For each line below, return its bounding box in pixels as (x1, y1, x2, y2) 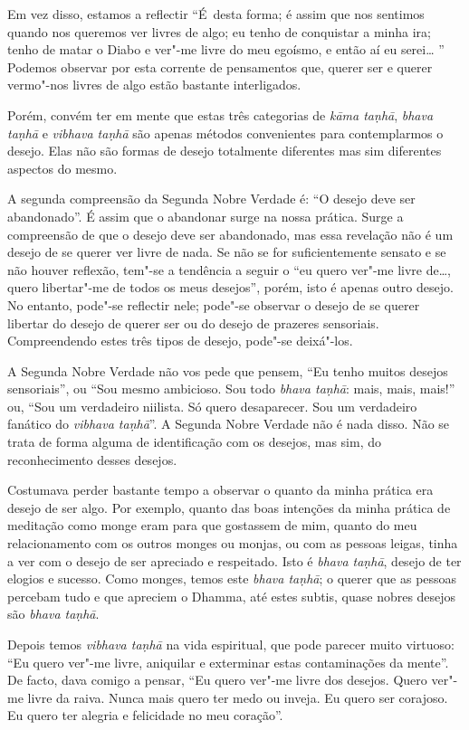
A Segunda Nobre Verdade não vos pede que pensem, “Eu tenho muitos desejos (7, 361, 448, 380)
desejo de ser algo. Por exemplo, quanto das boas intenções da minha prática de (7, 498, 451, 517)
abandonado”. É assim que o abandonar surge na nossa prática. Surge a (7, 206, 404, 225)
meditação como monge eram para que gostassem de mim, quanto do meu (7, 516, 417, 535)
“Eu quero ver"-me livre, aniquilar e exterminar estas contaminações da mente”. (7, 652, 449, 671)
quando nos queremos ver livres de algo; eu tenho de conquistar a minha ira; (7, 22, 431, 41)
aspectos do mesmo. (7, 158, 118, 177)
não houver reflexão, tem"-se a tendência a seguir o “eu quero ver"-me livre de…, (7, 260, 451, 279)
